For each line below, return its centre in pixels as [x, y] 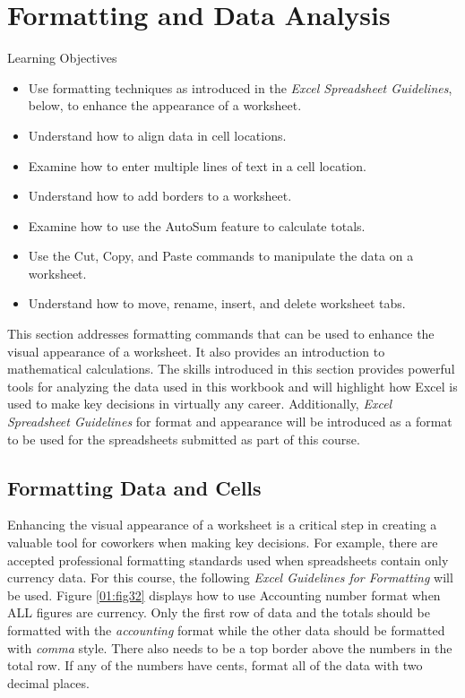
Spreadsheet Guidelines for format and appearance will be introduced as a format [230, 422]
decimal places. [48, 682]
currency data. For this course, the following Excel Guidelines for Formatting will [230, 577]
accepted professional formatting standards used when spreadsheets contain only [228, 560]
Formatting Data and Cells [134, 487]
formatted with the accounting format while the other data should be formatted [226, 629]
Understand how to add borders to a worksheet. [160, 196]
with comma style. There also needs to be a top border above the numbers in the [230, 647]
